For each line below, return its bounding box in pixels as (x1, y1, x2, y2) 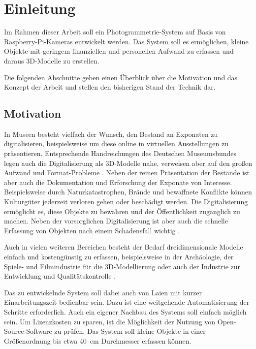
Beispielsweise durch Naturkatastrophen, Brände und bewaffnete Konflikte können (4, 187, 252, 197)
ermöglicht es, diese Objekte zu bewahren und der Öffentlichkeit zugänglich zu (4, 206, 240, 216)
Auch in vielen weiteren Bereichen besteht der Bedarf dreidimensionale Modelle (4, 242, 243, 252)
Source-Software (4, 326, 52, 336)
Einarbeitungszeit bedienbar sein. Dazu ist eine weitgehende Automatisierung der (4, 297, 250, 307)
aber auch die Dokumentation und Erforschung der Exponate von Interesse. (4, 177, 232, 187)
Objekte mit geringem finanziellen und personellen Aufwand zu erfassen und (4, 46, 234, 56)
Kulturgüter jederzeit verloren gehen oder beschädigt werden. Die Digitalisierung (4, 196, 248, 207)
